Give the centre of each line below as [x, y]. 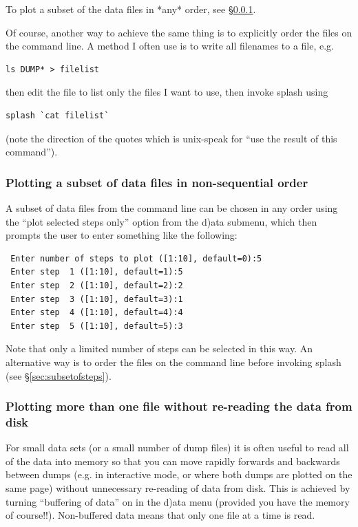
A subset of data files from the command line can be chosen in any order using [172, 207]
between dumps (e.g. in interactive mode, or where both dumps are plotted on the [179, 474]
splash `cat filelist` [57, 115]
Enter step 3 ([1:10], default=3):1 [97, 299]
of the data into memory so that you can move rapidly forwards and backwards [173, 461]
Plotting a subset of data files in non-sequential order [157, 182]
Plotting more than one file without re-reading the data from [179, 406]
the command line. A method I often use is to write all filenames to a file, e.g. [170, 46]
